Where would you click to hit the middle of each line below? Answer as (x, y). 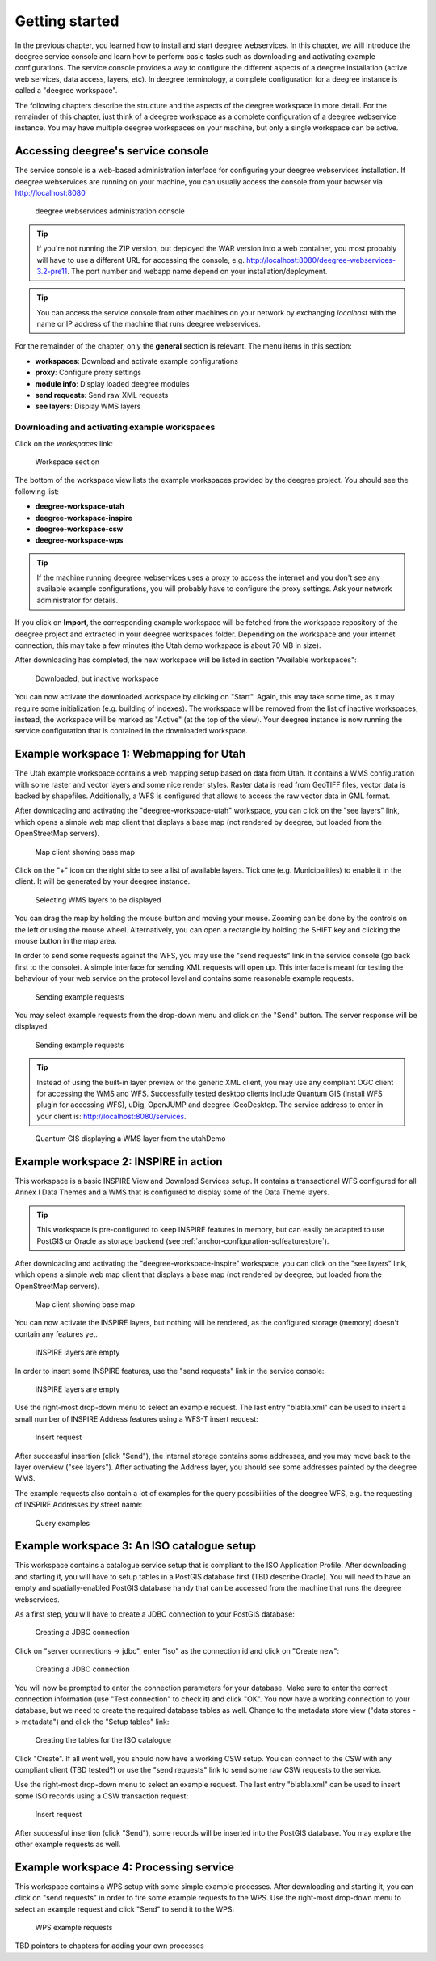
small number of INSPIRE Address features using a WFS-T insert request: (136, 1418)
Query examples (63, 1523)
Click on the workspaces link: (64, 443)
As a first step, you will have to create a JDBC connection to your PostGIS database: (155, 1614)
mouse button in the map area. (66, 940)
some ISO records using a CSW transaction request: (102, 1796)
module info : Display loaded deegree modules (112, 383)
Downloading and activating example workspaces (115, 427)
